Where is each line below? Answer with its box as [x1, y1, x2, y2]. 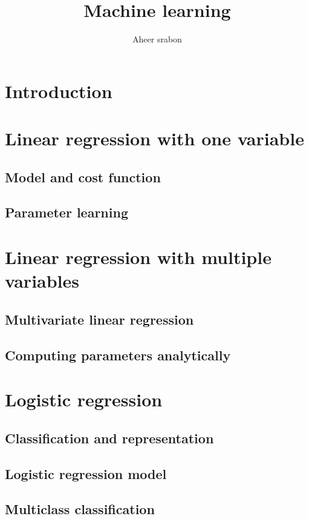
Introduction [5, 78, 112, 103]
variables [5, 268, 80, 293]
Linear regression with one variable [5, 126, 304, 151]
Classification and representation [5, 428, 214, 447]
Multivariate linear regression [5, 309, 194, 328]
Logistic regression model [5, 464, 167, 483]
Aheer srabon [132, 33, 182, 45]
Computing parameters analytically [5, 345, 231, 364]
